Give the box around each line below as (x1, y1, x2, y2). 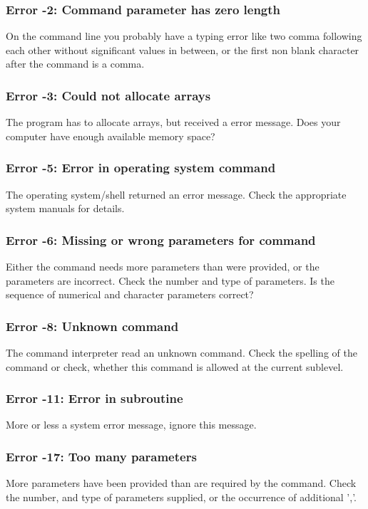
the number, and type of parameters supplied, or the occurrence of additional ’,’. (6, 489, 357, 504)
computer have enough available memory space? (6, 128, 215, 143)
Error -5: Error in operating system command (6, 159, 276, 177)
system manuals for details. (6, 201, 125, 216)
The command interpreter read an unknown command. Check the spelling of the (6, 345, 357, 360)
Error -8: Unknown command (6, 317, 179, 335)
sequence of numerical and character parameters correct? (6, 287, 254, 302)
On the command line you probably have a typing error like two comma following (6, 28, 362, 43)
